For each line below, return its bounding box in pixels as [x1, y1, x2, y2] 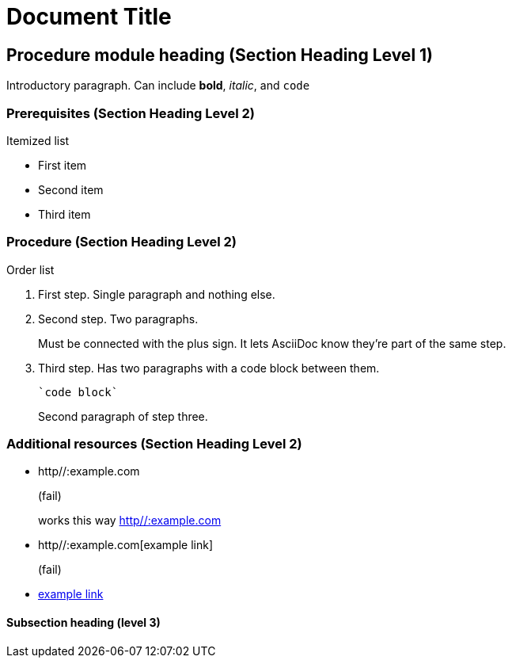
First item [38, 158, 87, 172]
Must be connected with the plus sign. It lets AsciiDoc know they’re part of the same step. [38, 336, 506, 350]
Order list [6, 262, 55, 277]
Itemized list [6, 133, 70, 147]
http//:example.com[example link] [38, 538, 214, 552]
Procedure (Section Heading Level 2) [6, 234, 237, 250]
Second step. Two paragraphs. [38, 311, 199, 326]
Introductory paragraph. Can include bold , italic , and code [6, 78, 310, 93]
